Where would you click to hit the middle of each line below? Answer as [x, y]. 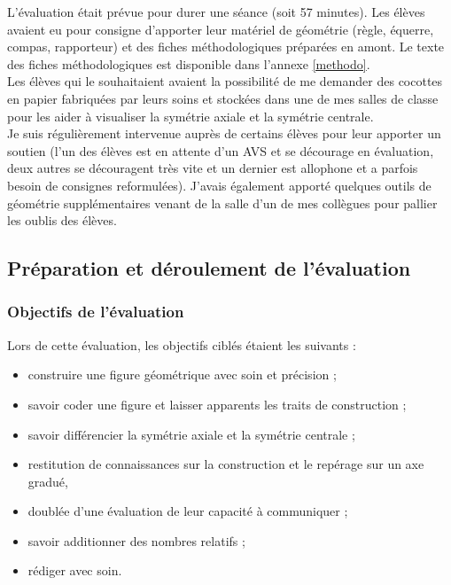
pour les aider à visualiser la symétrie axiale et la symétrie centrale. [191, 116]
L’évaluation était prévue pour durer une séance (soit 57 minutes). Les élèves [216, 12]
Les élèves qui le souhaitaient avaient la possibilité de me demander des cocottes [225, 81]
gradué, [48, 481]
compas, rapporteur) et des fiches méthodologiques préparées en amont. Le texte [226, 47]
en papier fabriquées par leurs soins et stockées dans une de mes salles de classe [223, 98]
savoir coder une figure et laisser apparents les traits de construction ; [217, 404]
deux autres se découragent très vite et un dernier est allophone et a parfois [213, 168]
